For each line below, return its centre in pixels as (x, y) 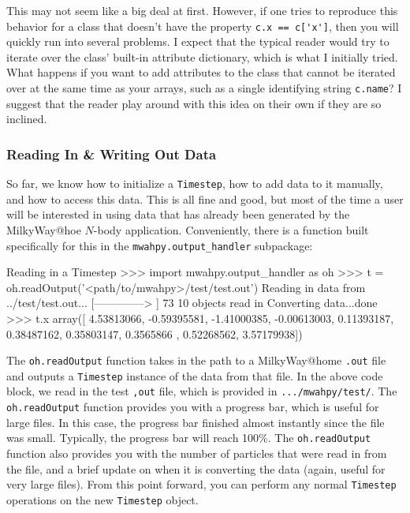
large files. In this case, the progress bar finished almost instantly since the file (196, 422)
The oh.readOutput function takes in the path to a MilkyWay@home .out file (196, 360)
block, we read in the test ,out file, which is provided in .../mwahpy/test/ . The (202, 391)
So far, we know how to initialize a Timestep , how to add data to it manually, (195, 183)
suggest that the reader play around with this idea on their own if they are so (194, 103)
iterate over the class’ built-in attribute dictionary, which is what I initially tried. (202, 56)
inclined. (27, 119)
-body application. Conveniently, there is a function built (231, 229)
